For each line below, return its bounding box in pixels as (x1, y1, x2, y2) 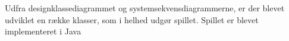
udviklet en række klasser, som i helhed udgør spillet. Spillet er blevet (5, 13, 259, 26)
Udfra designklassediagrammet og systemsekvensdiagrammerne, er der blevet (5, 2, 285, 14)
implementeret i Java (5, 25, 81, 37)
